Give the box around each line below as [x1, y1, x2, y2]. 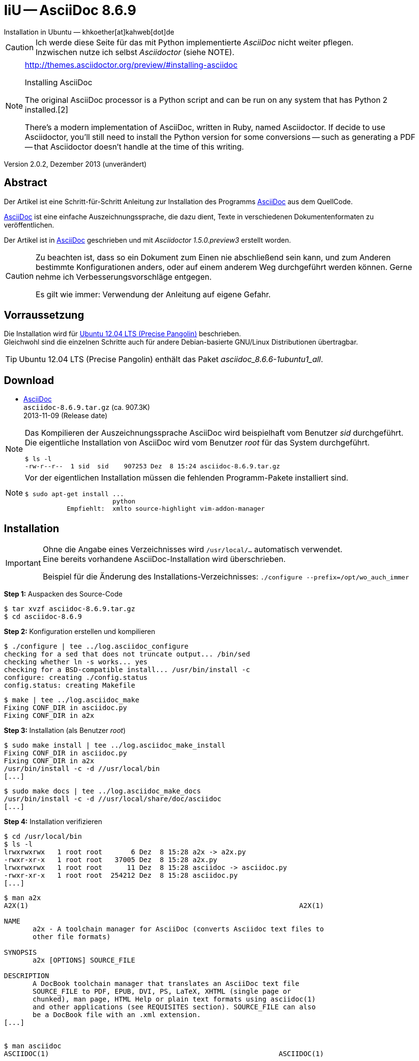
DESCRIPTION [4, 972, 49, 980]
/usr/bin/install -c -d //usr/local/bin [4, 765, 160, 773]
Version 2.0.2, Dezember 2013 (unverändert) [4, 159, 147, 168]
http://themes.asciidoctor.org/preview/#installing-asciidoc [25, 59, 238, 70]
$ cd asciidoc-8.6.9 [4, 613, 82, 621]
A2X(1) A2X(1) [4, 902, 324, 910]
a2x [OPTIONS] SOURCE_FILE [33, 956, 135, 965]
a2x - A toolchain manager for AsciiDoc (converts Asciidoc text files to [33, 925, 324, 933]
